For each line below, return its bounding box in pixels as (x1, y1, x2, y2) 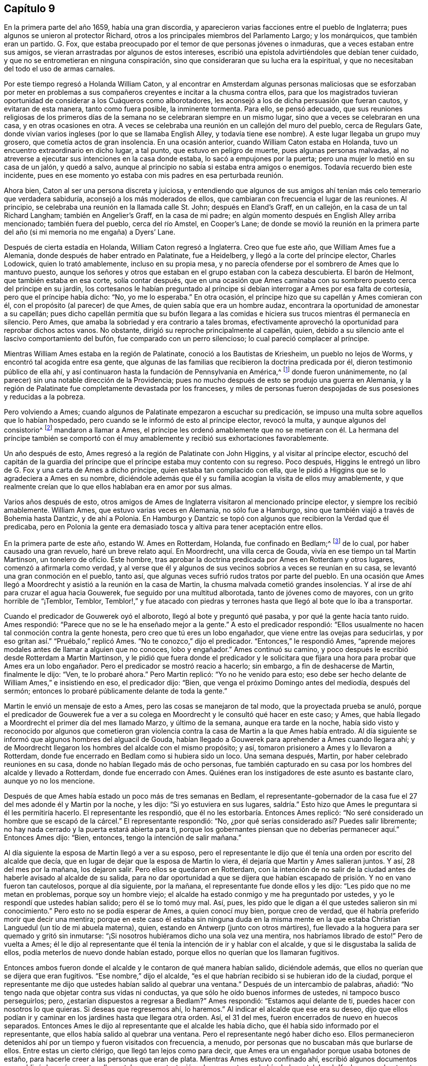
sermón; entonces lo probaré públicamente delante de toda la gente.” (4, 687, 227, 696)
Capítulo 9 (4, 2, 55, 15)
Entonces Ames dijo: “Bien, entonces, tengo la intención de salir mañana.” (4, 833, 241, 842)
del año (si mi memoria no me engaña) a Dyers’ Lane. (4, 228, 175, 237)
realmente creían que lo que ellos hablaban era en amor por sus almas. (4, 482, 232, 491)
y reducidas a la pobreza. (4, 392, 86, 401)
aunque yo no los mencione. (4, 777, 95, 785)
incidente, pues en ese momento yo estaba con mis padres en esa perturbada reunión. (4, 171, 283, 180)
